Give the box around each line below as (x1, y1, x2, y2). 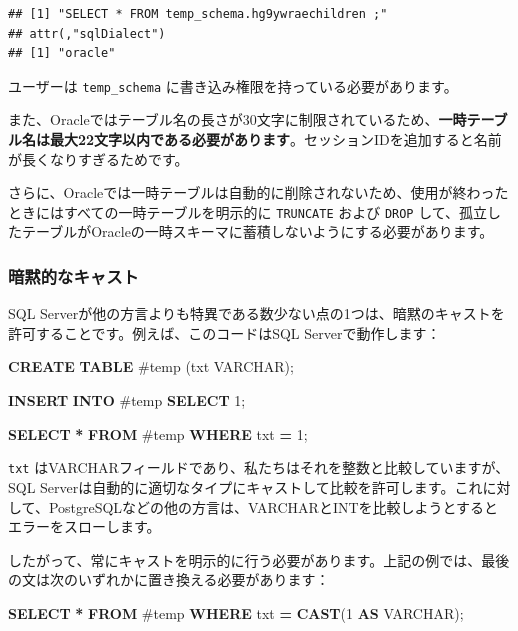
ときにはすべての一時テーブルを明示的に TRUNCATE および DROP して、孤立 (8, 201, 488, 222)
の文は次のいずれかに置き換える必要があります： (8, 569, 330, 590)
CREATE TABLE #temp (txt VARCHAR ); (8, 356, 294, 377)
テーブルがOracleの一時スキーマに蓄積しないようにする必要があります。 (21, 221, 494, 242)
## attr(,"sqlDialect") (8, 26, 166, 41)
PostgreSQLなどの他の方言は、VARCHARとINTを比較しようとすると (48, 496, 499, 517)
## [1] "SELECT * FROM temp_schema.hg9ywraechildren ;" (8, 7, 388, 21)
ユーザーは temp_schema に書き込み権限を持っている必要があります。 (8, 75, 458, 96)
